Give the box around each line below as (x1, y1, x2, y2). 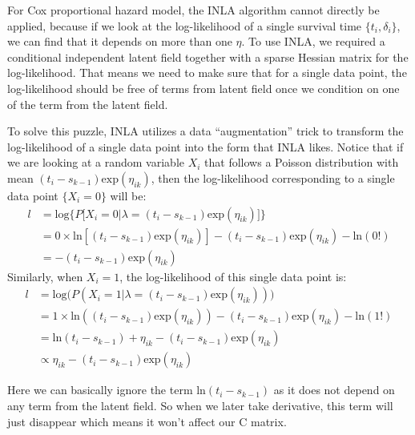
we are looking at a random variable (7, 154, 185, 171)
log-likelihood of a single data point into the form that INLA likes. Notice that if (7, 138, 404, 155)
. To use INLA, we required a (241, 33, 385, 50)
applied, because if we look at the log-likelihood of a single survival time (7, 17, 362, 34)
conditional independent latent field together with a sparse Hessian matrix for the (7, 48, 409, 65)
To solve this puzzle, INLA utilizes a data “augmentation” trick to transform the (7, 123, 404, 139)
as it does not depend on (273, 381, 395, 398)
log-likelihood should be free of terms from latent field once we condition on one (7, 79, 400, 96)
